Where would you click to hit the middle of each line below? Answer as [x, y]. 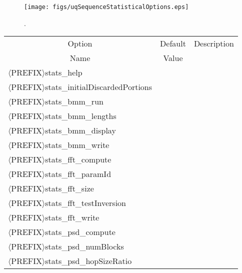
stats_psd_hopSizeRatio [88, 261]
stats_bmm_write [77, 145]
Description [214, 43]
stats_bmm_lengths [81, 116]
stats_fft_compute [78, 159]
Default [173, 43]
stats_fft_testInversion [85, 203]
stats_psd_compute [80, 232]
